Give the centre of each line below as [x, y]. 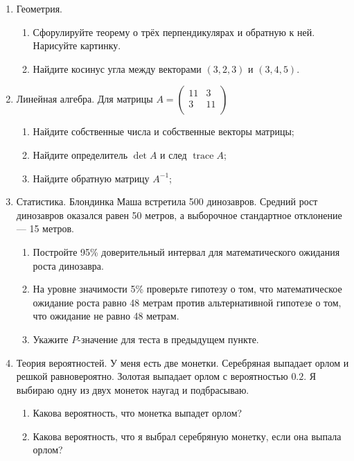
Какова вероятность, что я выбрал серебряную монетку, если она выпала [187, 436]
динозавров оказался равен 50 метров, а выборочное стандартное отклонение [179, 215]
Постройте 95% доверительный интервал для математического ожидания [186, 251]
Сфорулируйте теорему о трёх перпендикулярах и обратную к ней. [174, 32]
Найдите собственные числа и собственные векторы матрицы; [163, 131]
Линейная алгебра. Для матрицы [85, 99]
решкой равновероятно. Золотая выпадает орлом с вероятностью [152, 376]
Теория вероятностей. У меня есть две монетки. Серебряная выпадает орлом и [183, 362]
